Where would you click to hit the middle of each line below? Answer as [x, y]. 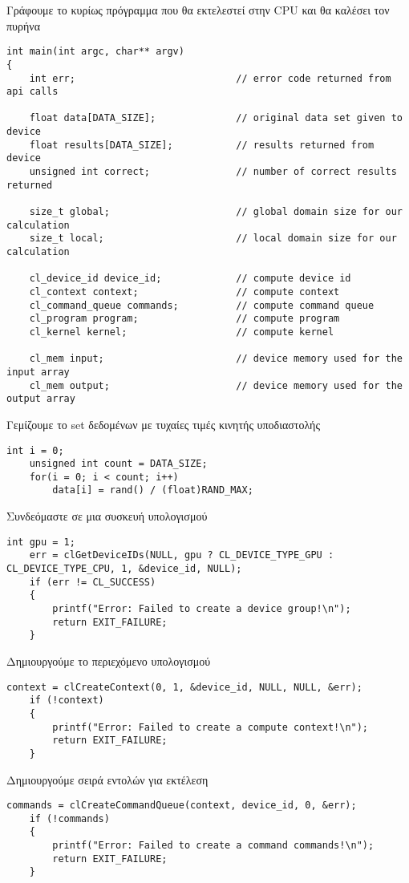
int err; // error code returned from [210, 78]
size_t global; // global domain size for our [216, 212]
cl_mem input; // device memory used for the [216, 359]
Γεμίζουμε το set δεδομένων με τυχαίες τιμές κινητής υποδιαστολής [163, 424]
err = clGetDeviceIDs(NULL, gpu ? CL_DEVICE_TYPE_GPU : [182, 555]
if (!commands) [69, 818]
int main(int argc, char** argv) [95, 52]
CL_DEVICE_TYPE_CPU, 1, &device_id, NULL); [124, 569]
